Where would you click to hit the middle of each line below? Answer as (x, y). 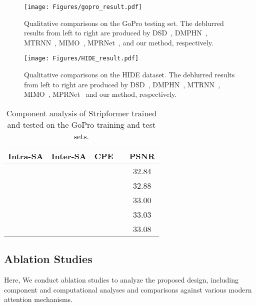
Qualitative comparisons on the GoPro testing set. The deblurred (124, 23)
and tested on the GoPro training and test (81, 124)
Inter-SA (69, 156)
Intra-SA (26, 156)
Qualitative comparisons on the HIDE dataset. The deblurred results (129, 75)
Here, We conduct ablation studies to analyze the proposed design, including (121, 280)
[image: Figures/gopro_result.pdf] (83, 7)
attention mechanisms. (38, 299)
